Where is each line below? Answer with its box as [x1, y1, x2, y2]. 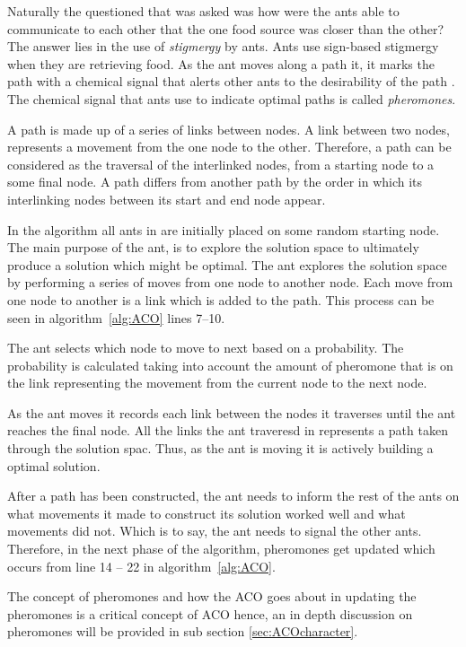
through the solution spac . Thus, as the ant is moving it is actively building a [7, 439, 434, 458]
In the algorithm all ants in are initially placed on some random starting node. [7, 220, 440, 239]
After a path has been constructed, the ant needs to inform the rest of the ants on [7, 486, 460, 505]
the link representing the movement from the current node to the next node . [7, 373, 427, 392]
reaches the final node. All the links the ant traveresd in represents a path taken [7, 421, 448, 440]
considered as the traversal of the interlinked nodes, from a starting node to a [7, 154, 435, 173]
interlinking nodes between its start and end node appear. [7, 189, 326, 208]
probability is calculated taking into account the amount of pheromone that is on [7, 355, 453, 374]
